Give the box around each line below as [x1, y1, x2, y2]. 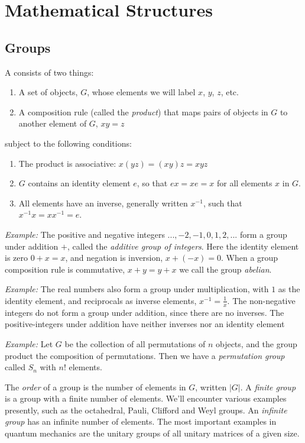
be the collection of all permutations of [64, 337, 206, 350]
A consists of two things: [5, 66, 94, 78]
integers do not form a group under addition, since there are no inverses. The [5, 306, 284, 318]
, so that [137, 177, 168, 189]
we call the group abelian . [179, 263, 272, 275]
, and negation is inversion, [65, 251, 163, 264]
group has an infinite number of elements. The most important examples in [5, 415, 277, 428]
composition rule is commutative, [5, 263, 125, 275]
